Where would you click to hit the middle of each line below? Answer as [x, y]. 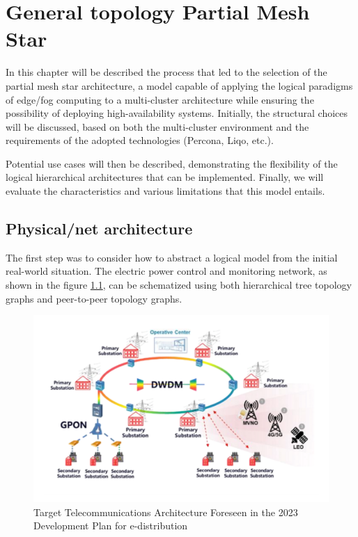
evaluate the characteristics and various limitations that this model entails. [165, 191]
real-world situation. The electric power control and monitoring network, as [166, 271]
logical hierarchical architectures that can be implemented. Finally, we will [165, 177]
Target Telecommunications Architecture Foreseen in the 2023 [166, 512]
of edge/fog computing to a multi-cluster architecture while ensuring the [160, 99]
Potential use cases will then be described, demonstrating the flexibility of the [172, 163]
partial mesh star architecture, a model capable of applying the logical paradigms [179, 85]
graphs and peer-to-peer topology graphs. [94, 298]
